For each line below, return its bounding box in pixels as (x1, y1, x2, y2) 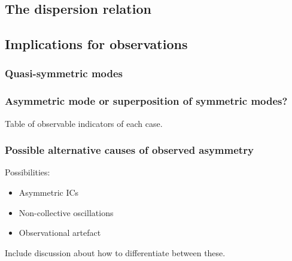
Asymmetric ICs (19, 186, 79, 199)
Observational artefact (19, 226, 101, 239)
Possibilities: (5, 166, 50, 178)
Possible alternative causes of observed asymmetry (5, 142, 254, 157)
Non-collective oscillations (19, 206, 114, 218)
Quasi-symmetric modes (5, 66, 123, 81)
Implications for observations (5, 35, 188, 53)
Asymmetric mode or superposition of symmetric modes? (5, 93, 288, 108)
